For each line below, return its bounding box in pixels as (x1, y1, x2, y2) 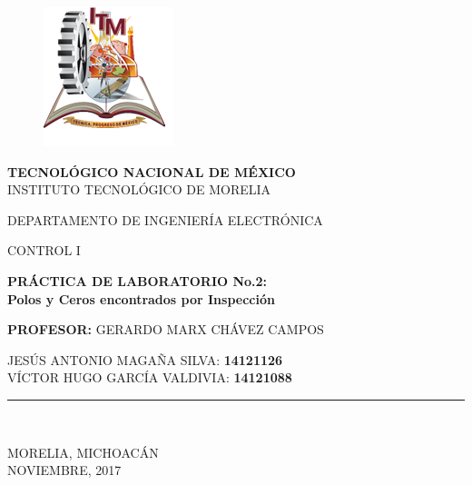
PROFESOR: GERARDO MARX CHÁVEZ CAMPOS (7, 320, 324, 339)
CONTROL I (7, 241, 81, 260)
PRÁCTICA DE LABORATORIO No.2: (7, 271, 268, 290)
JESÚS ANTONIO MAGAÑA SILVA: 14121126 (7, 350, 283, 369)
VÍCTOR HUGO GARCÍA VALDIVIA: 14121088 (7, 368, 292, 387)
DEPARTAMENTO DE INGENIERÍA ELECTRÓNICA (7, 210, 323, 229)
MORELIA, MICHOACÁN (7, 442, 159, 461)
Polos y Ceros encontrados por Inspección (7, 289, 275, 308)
